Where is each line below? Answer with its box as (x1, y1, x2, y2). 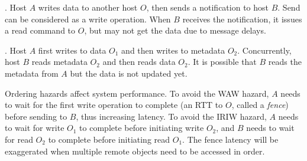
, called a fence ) (231, 98, 289, 111)
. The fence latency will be (182, 133, 279, 145)
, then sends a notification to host (146, 1, 269, 13)
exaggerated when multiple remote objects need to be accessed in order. (5, 144, 265, 157)
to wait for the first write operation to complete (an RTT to (5, 98, 223, 111)
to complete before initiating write (79, 121, 204, 134)
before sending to (5, 110, 67, 122)
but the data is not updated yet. (70, 67, 188, 79)
